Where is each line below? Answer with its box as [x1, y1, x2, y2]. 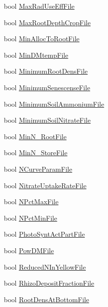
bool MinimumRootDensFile [4, 66, 88, 76]
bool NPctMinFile [4, 212, 57, 223]
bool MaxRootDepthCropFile [4, 17, 91, 27]
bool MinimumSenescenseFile [4, 82, 90, 92]
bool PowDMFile [4, 245, 54, 255]
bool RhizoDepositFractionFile [4, 278, 94, 288]
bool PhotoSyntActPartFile [4, 229, 85, 239]
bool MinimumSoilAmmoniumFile [4, 98, 104, 109]
